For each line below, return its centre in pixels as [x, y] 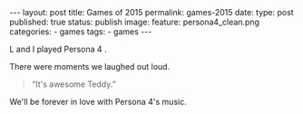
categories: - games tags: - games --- [81, 32]
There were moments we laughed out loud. [90, 66]
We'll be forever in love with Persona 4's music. [98, 102]
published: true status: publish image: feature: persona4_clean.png [135, 22]
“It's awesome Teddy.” [73, 84]
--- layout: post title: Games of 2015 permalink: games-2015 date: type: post [151, 12]
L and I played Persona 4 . [58, 49]
